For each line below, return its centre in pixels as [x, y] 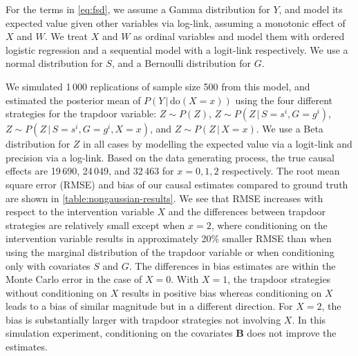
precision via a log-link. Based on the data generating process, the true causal [170, 157]
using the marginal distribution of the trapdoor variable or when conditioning [170, 251]
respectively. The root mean [281, 171]
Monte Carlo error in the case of [74, 279]
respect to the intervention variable [80, 211]
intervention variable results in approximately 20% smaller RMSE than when [169, 238]
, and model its [311, 9]
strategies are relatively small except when [95, 225]
